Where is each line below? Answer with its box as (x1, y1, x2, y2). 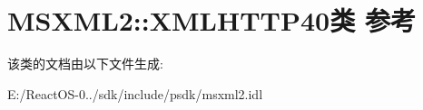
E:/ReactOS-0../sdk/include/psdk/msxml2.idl (7, 84, 263, 103)
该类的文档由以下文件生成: (7, 54, 163, 73)
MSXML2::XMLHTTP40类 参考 (7, 2, 416, 39)
